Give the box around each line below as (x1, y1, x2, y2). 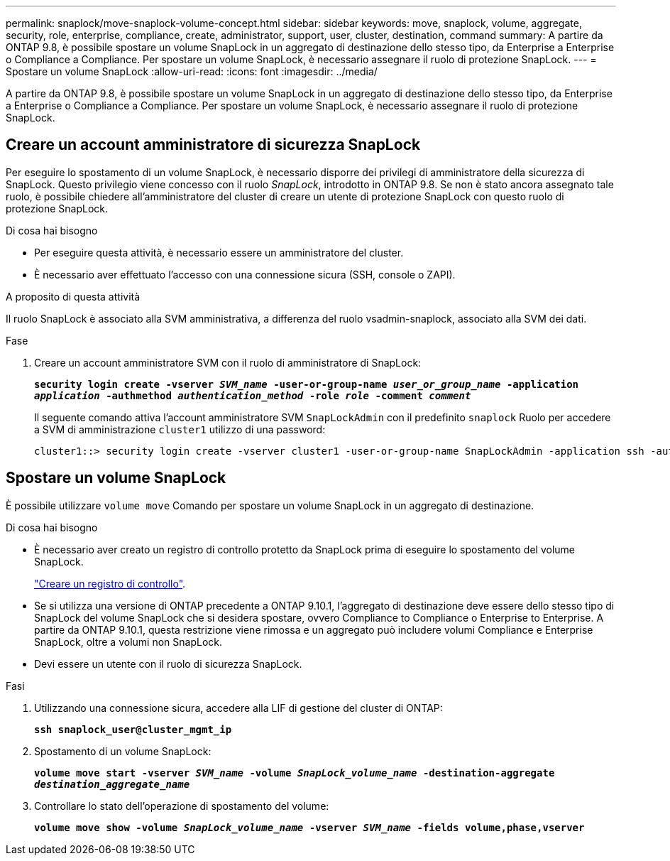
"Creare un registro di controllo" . (34, 577, 186, 590)
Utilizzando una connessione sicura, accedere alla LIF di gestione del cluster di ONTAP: (34, 701, 443, 714)
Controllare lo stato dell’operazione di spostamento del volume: (34, 799, 329, 812)
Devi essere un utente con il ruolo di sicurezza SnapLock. (34, 657, 302, 670)
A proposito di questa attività (6, 290, 141, 303)
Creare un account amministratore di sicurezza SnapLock (6, 136, 421, 154)
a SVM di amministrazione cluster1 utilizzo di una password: (34, 423, 326, 435)
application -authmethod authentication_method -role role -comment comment (34, 389, 471, 401)
